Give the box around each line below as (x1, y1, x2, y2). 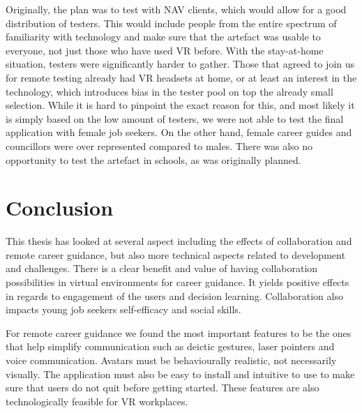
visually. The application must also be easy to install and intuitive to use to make (6, 366, 355, 381)
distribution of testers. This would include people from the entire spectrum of (6, 15, 337, 30)
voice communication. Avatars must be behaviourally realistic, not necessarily (6, 353, 337, 367)
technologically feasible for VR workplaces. (6, 393, 188, 408)
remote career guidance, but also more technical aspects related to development (6, 247, 345, 262)
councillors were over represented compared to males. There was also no (6, 138, 313, 153)
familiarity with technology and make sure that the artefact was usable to (6, 29, 321, 44)
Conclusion (6, 193, 114, 222)
